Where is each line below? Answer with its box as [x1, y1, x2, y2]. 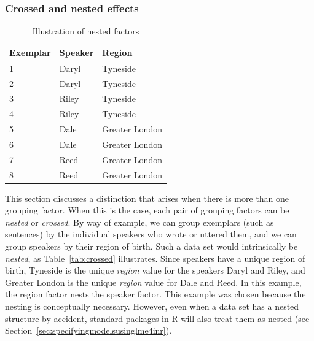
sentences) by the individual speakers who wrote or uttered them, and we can [5, 228, 297, 240]
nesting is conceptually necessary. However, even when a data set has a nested [5, 300, 299, 312]
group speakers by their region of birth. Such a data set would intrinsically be [5, 240, 298, 253]
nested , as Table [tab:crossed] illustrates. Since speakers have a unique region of [5, 251, 305, 264]
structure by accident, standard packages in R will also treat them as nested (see [5, 312, 310, 324]
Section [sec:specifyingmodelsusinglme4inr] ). [5, 324, 172, 337]
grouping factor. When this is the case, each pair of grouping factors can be [5, 204, 289, 216]
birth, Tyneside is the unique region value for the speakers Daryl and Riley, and [5, 264, 305, 277]
